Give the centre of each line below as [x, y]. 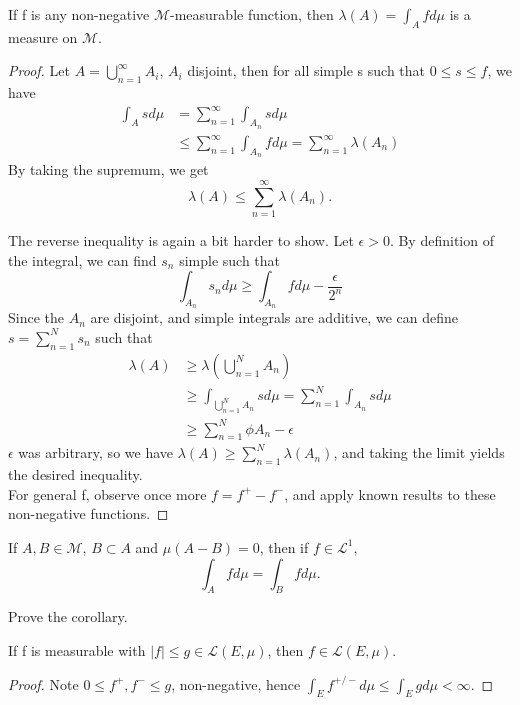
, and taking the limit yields [419, 452]
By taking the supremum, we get [108, 169]
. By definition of [441, 239]
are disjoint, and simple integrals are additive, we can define [274, 317]
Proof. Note [43, 683]
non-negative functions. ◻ [88, 513]
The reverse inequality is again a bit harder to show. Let [181, 239]
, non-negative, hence [236, 683]
